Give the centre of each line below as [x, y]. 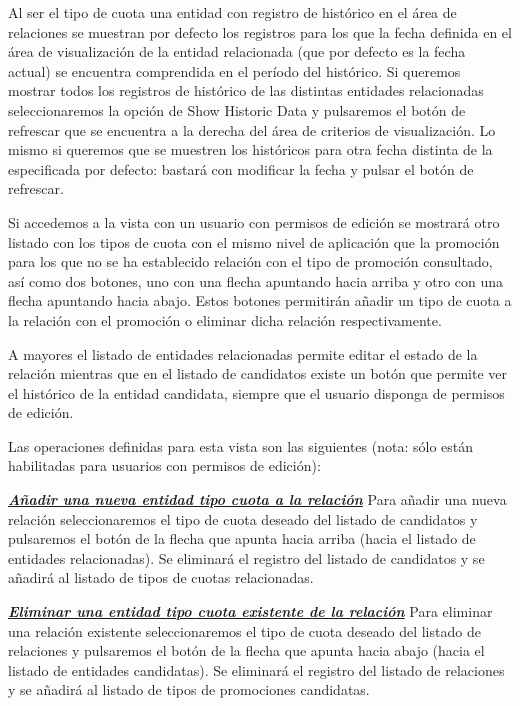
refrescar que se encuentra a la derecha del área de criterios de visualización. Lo [252, 129]
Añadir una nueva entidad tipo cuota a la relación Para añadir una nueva [257, 499]
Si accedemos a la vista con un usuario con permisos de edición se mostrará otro [254, 221]
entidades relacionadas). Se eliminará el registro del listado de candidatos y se [246, 557]
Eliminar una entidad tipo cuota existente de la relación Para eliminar [250, 611]
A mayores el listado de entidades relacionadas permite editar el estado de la [243, 353]
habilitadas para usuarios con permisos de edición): [164, 465]
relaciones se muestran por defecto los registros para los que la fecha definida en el [260, 31]
